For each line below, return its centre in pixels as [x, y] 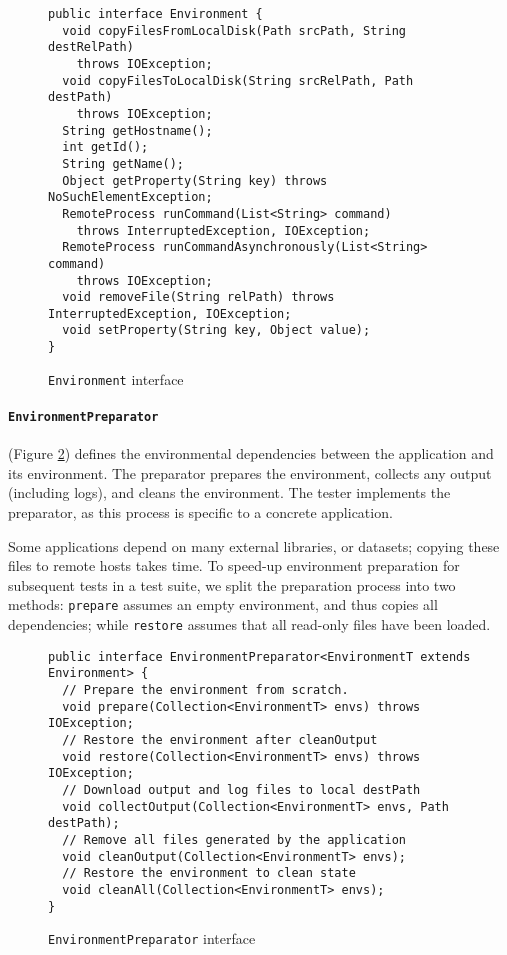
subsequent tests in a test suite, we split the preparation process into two [232, 584]
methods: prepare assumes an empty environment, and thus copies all [223, 604]
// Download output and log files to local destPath [241, 790]
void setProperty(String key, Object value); [216, 330]
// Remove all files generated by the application [234, 839]
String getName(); [123, 163]
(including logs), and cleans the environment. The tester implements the [229, 492]
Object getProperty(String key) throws [195, 180]
